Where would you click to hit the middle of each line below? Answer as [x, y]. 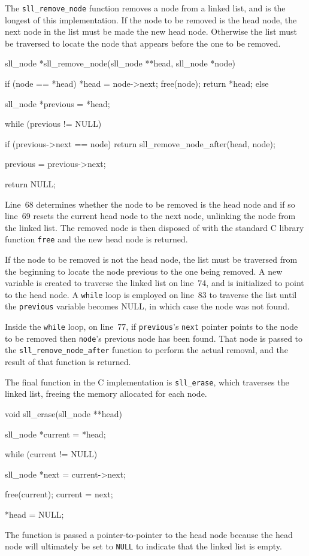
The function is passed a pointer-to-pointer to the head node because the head [149, 534]
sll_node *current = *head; [55, 434]
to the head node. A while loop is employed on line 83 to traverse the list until [151, 294]
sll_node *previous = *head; [57, 103]
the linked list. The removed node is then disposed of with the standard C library [154, 227]
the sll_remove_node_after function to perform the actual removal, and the [146, 350]
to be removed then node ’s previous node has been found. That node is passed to [154, 338]
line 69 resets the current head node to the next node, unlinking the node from [150, 216]
